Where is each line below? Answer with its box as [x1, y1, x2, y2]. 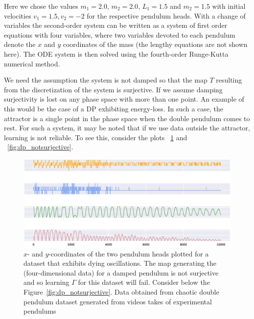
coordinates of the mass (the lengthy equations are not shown [63, 39, 248, 49]
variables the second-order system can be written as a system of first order [4, 20, 228, 30]
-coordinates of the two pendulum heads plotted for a [48, 248, 209, 258]
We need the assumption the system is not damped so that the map [4, 75, 208, 85]
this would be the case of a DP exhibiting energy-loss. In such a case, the [4, 103, 224, 113]
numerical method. [4, 58, 60, 68]
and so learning [23, 277, 69, 287]
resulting [216, 75, 242, 85]
